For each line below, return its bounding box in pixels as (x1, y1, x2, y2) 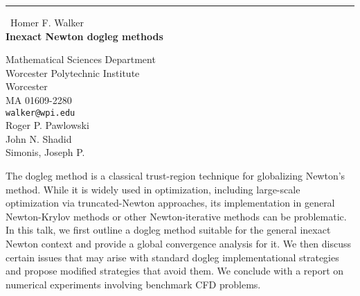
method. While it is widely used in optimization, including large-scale (6, 182, 300, 196)
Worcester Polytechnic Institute (6, 65, 140, 80)
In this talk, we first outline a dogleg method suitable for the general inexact (6, 223, 331, 237)
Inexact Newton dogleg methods (6, 28, 163, 43)
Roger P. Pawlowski (6, 118, 89, 132)
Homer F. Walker (10, 15, 84, 29)
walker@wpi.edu (6, 107, 75, 118)
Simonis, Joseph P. (6, 145, 85, 159)
